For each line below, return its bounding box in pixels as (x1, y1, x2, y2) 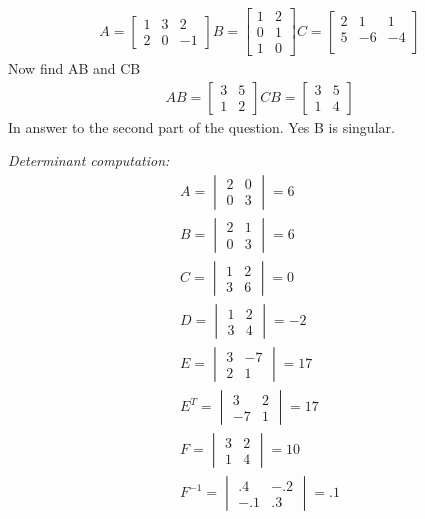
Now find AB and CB (8, 58, 141, 79)
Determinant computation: (8, 150, 170, 171)
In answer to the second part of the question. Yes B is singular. (8, 116, 395, 137)
